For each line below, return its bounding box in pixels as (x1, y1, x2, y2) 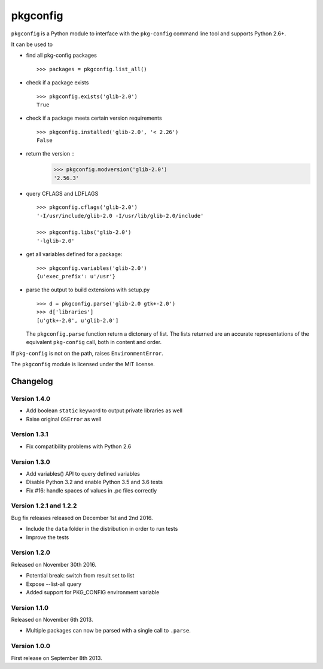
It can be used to (11, 41, 53, 48)
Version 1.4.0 (11, 394, 51, 403)
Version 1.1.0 (11, 603, 49, 612)
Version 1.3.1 (11, 430, 48, 439)
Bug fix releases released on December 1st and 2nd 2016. (11, 514, 153, 521)
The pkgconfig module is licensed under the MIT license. (11, 361, 155, 368)
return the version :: (26, 150, 75, 157)
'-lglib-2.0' (36, 237, 75, 244)
